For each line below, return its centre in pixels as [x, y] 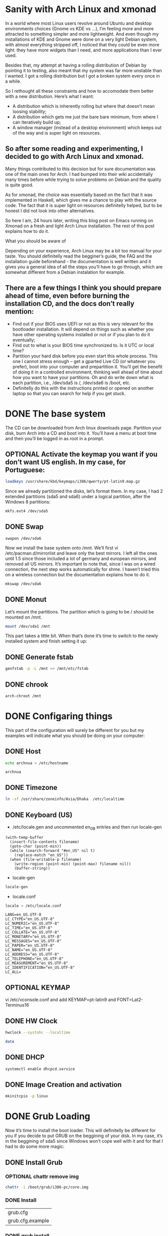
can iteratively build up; [37, 122]
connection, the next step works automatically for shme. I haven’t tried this [82, 569]
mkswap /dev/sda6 [23, 584]
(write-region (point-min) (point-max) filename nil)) [73, 864]
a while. [13, 81]
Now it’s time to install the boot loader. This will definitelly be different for [80, 1131]
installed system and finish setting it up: [46, 641]
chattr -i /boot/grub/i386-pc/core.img [47, 1187]
